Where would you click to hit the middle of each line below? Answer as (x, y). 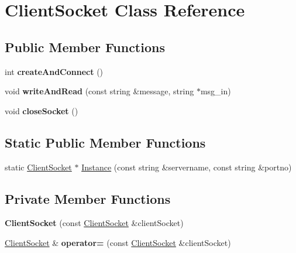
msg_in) (216, 91)
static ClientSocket (38, 167)
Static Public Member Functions (105, 142)
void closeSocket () (42, 110)
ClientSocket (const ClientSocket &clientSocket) (94, 223)
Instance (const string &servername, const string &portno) (187, 167)
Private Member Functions (88, 198)
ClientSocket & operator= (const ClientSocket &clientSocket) (118, 242)
